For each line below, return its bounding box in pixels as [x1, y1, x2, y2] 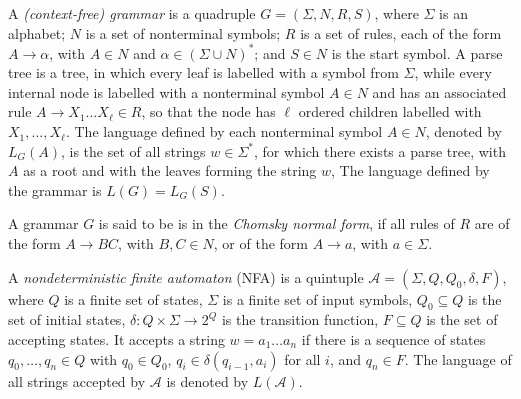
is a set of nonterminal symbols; [85, 22, 281, 43]
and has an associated [372, 81, 507, 102]
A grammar [8, 213, 79, 234]
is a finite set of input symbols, [222, 288, 413, 309]
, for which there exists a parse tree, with [254, 140, 506, 161]
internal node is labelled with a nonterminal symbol [8, 81, 325, 102]
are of [474, 213, 510, 234]
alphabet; [8, 22, 66, 43]
